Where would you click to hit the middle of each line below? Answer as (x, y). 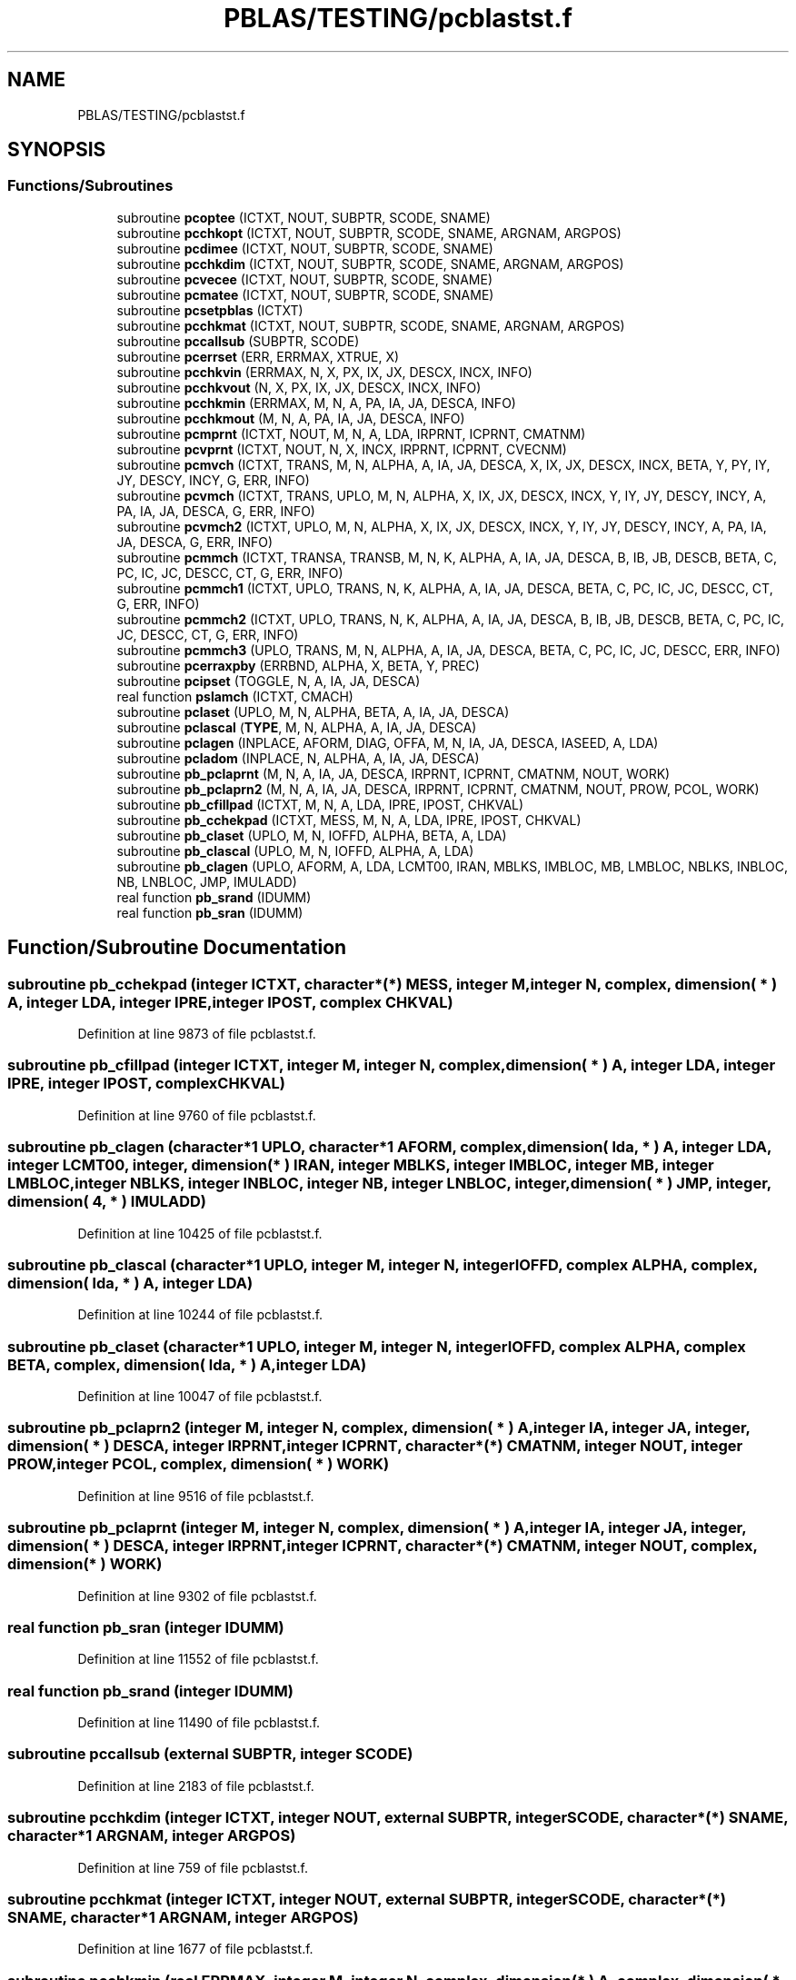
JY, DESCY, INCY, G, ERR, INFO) (213, 480)
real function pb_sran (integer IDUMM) (146, 1627)
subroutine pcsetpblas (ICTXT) (210, 310)
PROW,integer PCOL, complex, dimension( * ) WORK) (199, 1464)
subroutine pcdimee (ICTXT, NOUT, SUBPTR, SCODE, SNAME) (305, 248)
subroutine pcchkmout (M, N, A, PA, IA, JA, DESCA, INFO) (291, 418)
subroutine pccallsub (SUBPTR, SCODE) (238, 341)
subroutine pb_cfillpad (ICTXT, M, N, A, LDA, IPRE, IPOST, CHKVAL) (320, 804)
